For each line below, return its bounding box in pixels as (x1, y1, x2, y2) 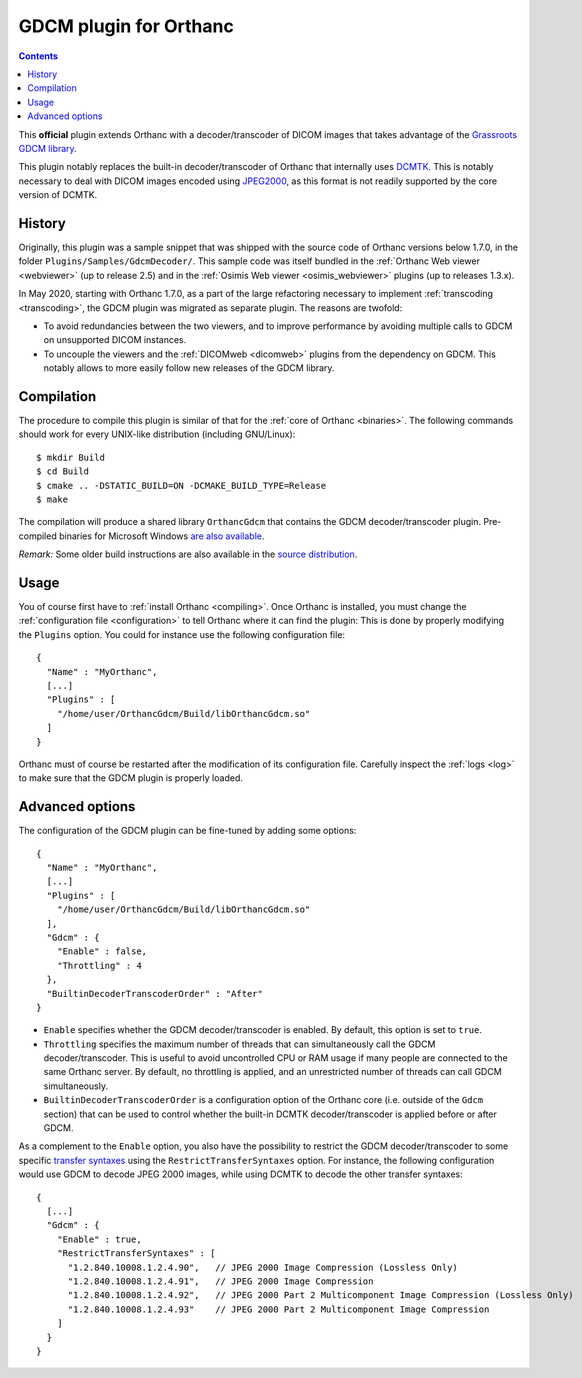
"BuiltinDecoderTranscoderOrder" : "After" (46, 988, 264, 999)
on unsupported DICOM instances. (43, 334, 187, 346)
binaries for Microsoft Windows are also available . (58, 530, 265, 542)
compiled (18, 530, 57, 542)
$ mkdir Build (36, 451, 105, 463)
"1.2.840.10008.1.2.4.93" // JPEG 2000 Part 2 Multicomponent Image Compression (67, 1303, 490, 1315)
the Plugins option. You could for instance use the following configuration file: (18, 628, 345, 640)
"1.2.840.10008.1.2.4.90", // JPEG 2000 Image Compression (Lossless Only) (67, 1261, 459, 1273)
